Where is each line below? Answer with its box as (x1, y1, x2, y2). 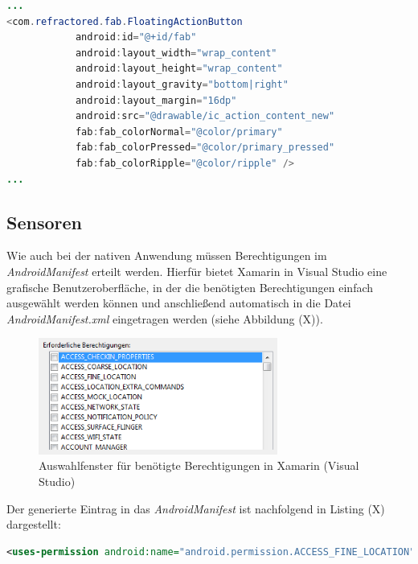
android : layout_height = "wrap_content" (75, 63, 283, 75)
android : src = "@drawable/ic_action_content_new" (75, 110, 335, 122)
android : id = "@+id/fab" (75, 31, 197, 43)
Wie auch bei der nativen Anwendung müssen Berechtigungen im (6, 247, 327, 264)
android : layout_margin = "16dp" (75, 94, 237, 106)
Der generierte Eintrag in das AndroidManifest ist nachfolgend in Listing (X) (6, 500, 385, 517)
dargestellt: (6, 516, 61, 533)
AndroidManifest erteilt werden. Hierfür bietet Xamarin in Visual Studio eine (6, 262, 387, 279)
